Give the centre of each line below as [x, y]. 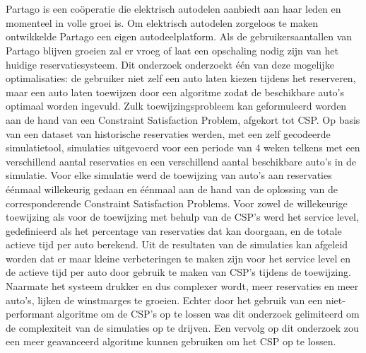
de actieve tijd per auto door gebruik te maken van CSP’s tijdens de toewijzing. [178, 272]
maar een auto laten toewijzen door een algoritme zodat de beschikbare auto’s [175, 92]
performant [30, 314]
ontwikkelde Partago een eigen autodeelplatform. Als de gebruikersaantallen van [179, 36]
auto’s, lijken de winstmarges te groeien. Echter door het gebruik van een [164, 300]
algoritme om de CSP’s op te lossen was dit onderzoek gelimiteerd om [208, 314]
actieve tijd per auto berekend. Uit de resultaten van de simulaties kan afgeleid [177, 244]
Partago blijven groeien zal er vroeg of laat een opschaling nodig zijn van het [172, 50]
